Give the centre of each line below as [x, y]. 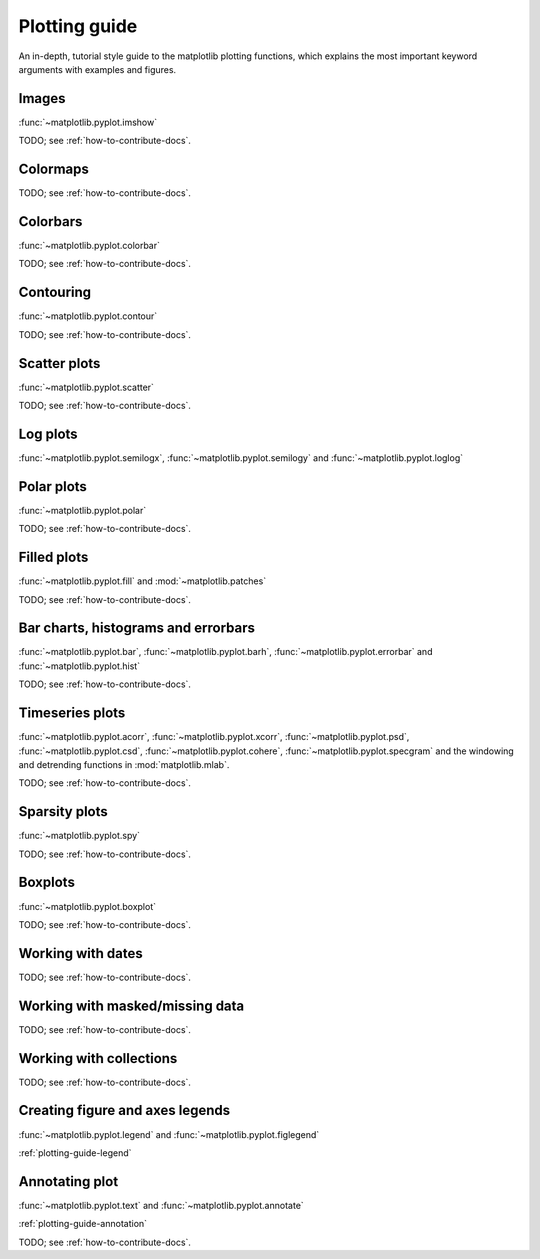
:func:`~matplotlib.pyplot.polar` [82, 510]
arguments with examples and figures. [97, 69]
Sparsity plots [63, 811]
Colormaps [54, 169]
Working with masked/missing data [131, 1005]
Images [42, 98]
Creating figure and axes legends [124, 1110]
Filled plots [53, 557]
